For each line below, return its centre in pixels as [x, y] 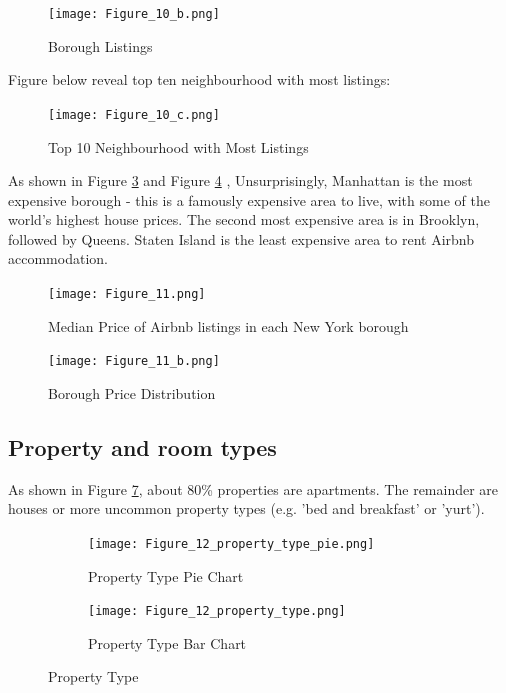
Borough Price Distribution [132, 392]
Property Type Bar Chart [167, 642]
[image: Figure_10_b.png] [134, 14]
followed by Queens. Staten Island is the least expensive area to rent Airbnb [241, 238]
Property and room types [142, 446]
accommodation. [58, 258]
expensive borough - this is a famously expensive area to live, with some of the [249, 199]
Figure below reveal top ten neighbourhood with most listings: [199, 79]
